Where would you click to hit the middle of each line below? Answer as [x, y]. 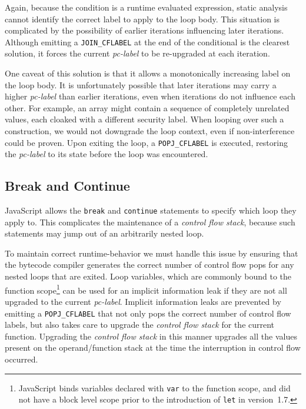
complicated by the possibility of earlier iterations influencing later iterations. [144, 30]
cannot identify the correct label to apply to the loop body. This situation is [142, 19]
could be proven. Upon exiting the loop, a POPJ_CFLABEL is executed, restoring [146, 142]
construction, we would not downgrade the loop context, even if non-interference [150, 131]
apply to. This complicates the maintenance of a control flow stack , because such [150, 222]
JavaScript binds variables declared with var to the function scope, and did [154, 388]
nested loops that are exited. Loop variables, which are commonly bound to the [148, 276]
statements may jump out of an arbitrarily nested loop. [104, 233]
